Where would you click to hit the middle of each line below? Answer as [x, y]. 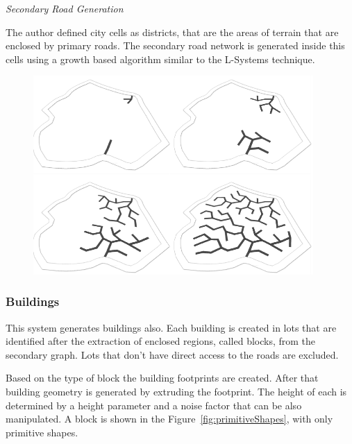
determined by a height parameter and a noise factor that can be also [154, 405]
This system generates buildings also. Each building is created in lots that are [171, 327]
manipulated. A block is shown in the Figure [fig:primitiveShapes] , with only [169, 419]
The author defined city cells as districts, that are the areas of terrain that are [172, 32]
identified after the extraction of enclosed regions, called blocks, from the [161, 341]
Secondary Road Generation [65, 8]
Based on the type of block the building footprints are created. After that [162, 378]
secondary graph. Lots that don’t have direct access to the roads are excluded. [172, 354]
